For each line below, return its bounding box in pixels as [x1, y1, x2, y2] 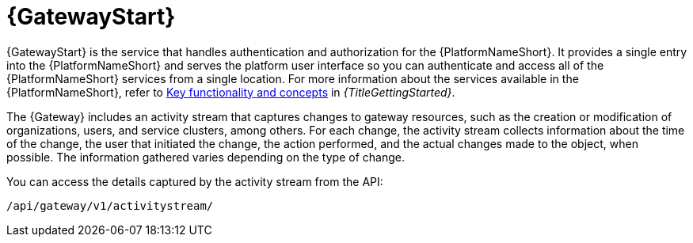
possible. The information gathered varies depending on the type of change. [6, 150, 405, 164]
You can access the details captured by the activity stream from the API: [6, 174, 383, 188]
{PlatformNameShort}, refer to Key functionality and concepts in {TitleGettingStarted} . [6, 85, 455, 99]
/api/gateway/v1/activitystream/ [6, 199, 214, 212]
